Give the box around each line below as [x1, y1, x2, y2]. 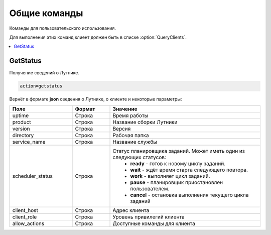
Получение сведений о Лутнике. [9, 70, 80, 76]
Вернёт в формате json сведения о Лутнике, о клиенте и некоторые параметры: [9, 96, 182, 102]
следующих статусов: [112, 154, 167, 161]
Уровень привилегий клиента [112, 213, 185, 220]
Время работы [112, 112, 149, 119]
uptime [12, 112, 29, 119]
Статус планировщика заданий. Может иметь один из [112, 147, 245, 154]
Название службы [112, 138, 158, 145]
